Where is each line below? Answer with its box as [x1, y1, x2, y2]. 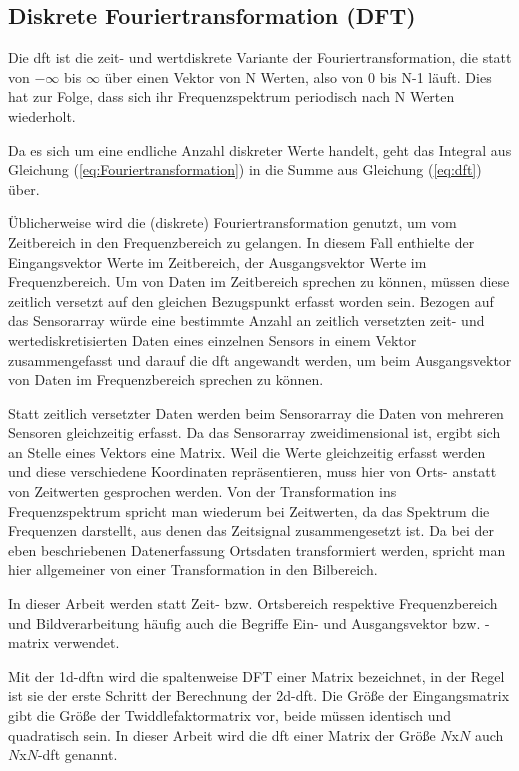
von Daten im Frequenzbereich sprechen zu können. [8, 369, 324, 390]
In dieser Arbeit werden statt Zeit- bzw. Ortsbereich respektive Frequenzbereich [8, 593, 498, 614]
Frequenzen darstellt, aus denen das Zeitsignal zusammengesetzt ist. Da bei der [8, 520, 494, 541]
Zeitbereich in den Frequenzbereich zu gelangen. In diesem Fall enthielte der [8, 231, 475, 252]
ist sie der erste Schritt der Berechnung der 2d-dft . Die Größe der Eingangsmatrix [8, 685, 510, 706]
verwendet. [53, 632, 120, 653]
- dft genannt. [37, 744, 118, 765]
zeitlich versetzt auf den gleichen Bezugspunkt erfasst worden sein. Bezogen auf [8, 290, 494, 311]
